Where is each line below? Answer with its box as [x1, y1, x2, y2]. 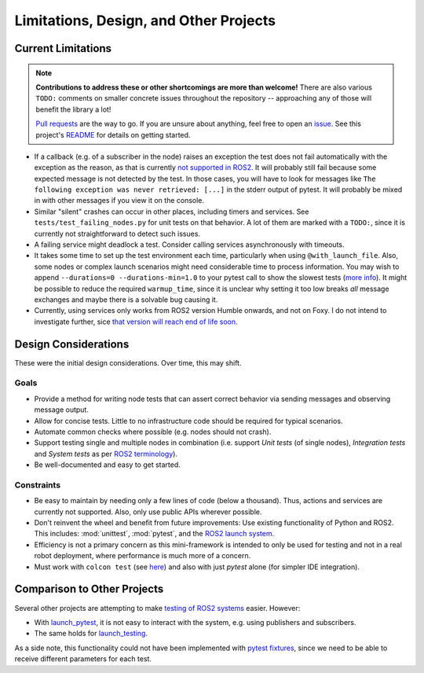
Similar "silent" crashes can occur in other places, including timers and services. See [34, 207, 309, 216]
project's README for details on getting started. [35, 130, 191, 139]
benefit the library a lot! [35, 105, 111, 114]
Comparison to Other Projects [14, 583, 164, 596]
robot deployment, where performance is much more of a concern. [34, 551, 251, 561]
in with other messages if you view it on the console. [34, 196, 204, 205]
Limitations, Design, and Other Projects [14, 12, 276, 29]
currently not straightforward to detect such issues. [34, 229, 200, 238]
